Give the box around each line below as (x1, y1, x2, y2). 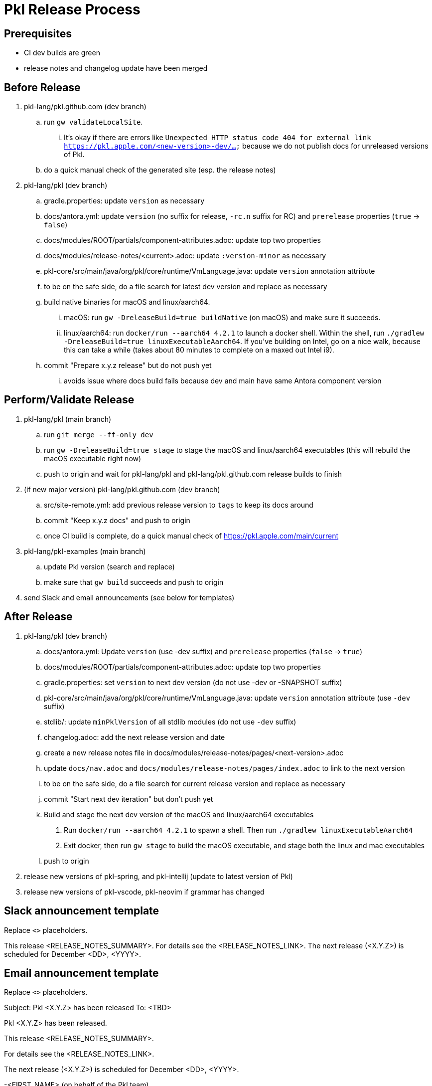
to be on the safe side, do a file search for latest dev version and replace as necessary (44, 282, 327, 291)
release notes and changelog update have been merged (24, 64, 208, 73)
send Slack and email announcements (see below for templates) (24, 593, 235, 602)
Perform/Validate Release (4, 393, 135, 406)
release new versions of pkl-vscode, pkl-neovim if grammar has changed (24, 887, 265, 896)
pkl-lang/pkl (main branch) (24, 414, 112, 423)
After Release (4, 610, 73, 623)
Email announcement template (4, 966, 159, 979)
